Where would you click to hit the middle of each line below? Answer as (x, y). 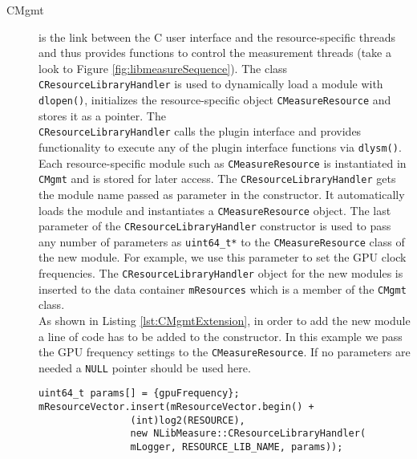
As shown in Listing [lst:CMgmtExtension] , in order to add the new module (225, 320)
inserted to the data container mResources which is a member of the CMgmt (223, 288)
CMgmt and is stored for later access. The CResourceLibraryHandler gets (217, 179)
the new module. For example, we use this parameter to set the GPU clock (223, 257)
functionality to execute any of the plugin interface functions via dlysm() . (220, 146)
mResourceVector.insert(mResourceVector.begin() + (176, 407)
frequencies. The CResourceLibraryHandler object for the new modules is (221, 273)
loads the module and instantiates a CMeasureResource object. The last (215, 210)
